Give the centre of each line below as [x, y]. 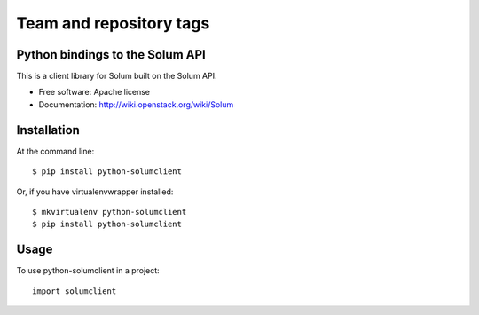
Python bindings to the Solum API [111, 55]
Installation [48, 130]
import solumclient [75, 291]
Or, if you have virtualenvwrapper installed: [95, 192]
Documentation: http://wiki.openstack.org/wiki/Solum [136, 104]
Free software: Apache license [94, 92]
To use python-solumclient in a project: [88, 271]
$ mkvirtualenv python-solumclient [110, 212]
